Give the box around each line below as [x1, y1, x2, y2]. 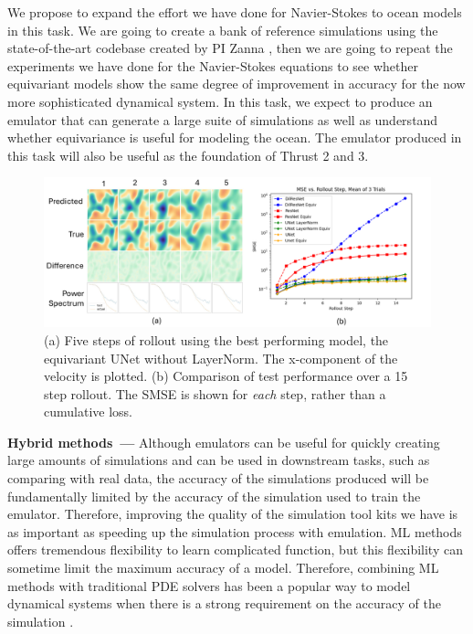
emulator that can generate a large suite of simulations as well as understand [7, 110, 438, 129]
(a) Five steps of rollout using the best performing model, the [44, 330, 389, 349]
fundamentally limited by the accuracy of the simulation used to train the [7, 486, 421, 505]
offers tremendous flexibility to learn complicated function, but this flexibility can [7, 540, 463, 559]
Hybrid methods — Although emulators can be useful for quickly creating [7, 432, 440, 451]
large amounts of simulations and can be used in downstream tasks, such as [7, 450, 430, 470]
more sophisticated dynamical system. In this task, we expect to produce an [7, 91, 433, 111]
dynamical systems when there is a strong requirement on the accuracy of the [7, 594, 441, 613]
